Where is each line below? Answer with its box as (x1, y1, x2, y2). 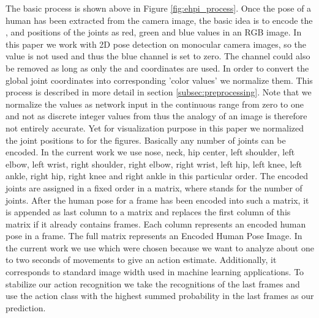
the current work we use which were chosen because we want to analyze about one (6, 241, 314, 254)
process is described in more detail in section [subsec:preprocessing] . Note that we (6, 86, 312, 98)
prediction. (6, 301, 46, 314)
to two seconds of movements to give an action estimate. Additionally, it (6, 253, 277, 266)
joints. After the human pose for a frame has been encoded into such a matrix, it (6, 193, 309, 206)
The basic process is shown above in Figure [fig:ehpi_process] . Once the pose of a (6, 2, 312, 14)
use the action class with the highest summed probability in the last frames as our (6, 289, 314, 302)
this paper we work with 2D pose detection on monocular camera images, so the (6, 37, 306, 50)
